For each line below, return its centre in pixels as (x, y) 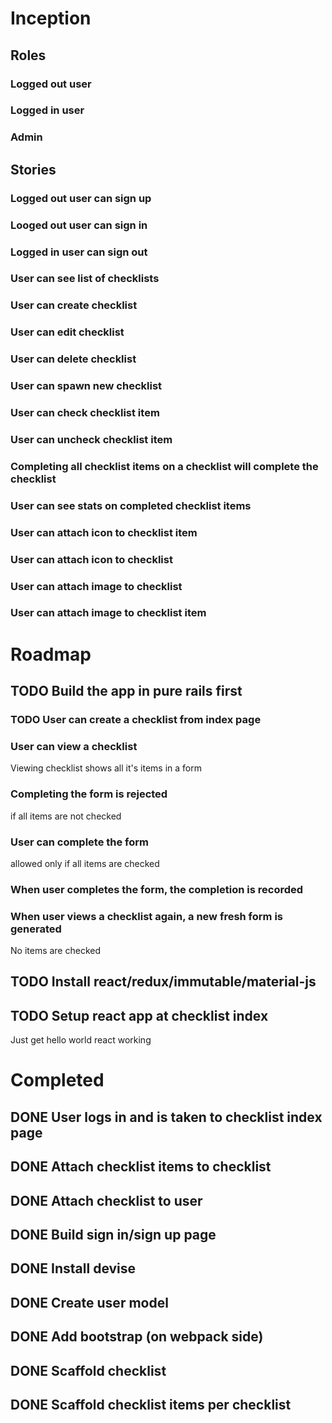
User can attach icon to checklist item (104, 532)
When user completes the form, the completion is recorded (157, 889)
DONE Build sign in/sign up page (113, 1235)
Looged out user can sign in (79, 225)
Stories (33, 169)
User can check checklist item (85, 413)
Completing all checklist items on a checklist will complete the (164, 466)
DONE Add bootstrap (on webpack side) (137, 1337)
